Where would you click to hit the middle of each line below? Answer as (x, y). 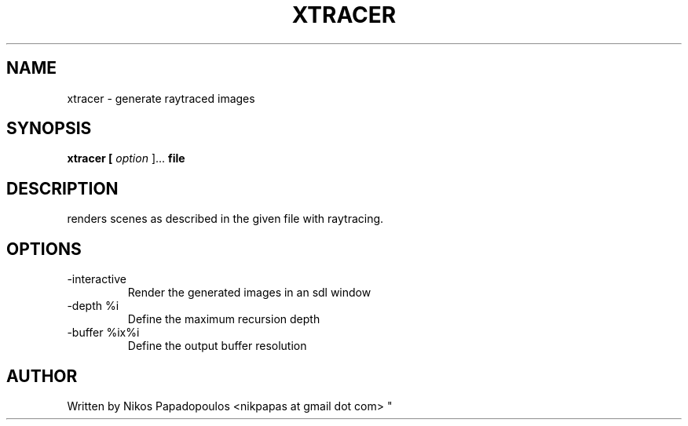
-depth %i (93, 306)
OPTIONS (44, 249)
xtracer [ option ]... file (126, 158)
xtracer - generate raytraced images (161, 98)
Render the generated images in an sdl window (249, 293)
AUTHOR (42, 376)
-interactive (97, 279)
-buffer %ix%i (103, 333)
